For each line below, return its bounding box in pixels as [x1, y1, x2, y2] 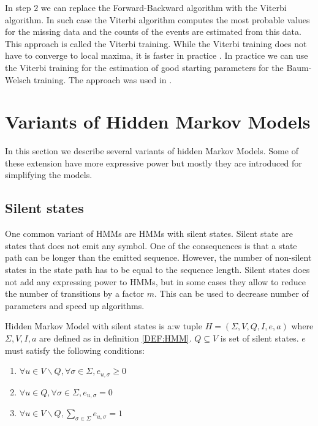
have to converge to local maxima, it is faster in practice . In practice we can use [5, 49, 308, 62]
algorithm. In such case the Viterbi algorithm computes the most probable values [5, 13, 310, 26]
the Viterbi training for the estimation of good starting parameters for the [5, 61, 284, 73]
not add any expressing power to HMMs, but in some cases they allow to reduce [5, 275, 306, 288]
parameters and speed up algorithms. [5, 299, 145, 312]
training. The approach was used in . [34, 73, 172, 86]
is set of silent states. [220, 332, 299, 345]
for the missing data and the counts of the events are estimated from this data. [5, 25, 301, 38]
